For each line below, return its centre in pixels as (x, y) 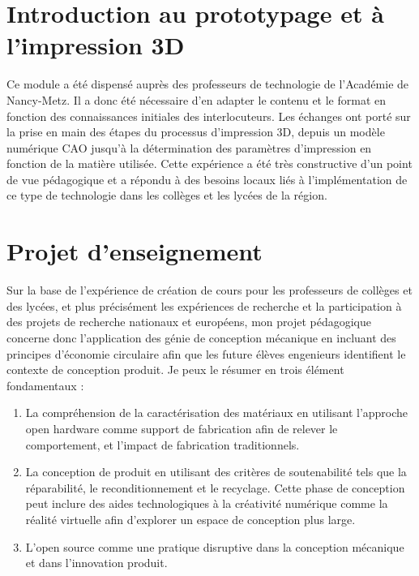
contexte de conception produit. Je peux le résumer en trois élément (175, 370)
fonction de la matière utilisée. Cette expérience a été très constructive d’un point (209, 163)
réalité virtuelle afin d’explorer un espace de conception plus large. (190, 519)
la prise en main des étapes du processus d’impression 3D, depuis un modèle (196, 132)
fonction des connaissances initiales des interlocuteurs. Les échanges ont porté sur (209, 116)
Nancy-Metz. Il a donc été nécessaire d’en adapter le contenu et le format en (197, 99)
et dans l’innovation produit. (96, 563)
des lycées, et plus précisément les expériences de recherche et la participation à (204, 305)
